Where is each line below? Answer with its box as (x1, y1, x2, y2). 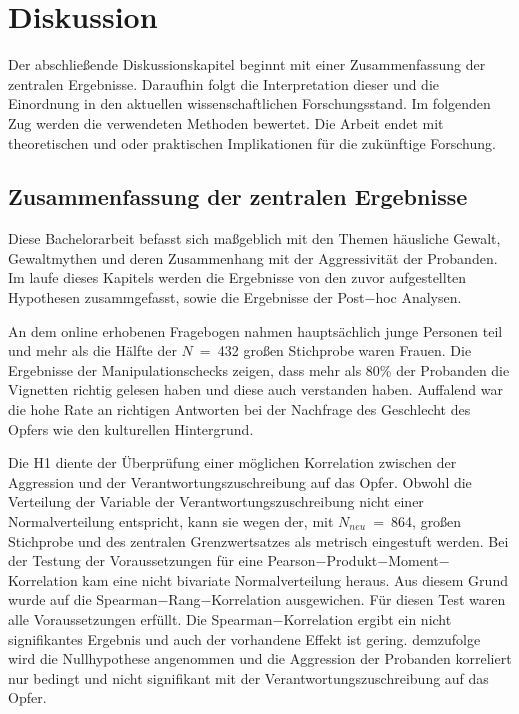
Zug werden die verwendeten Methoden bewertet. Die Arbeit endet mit (8, 112, 444, 133)
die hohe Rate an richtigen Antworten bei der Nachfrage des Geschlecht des (8, 399, 471, 420)
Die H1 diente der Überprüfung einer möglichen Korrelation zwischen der (8, 452, 457, 473)
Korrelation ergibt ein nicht (283, 608, 452, 629)
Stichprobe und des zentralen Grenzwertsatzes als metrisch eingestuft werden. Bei (8, 530, 509, 551)
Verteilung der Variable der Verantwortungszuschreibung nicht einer (8, 491, 424, 512)
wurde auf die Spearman (8, 589, 158, 610)
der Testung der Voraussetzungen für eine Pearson (8, 550, 316, 571)
